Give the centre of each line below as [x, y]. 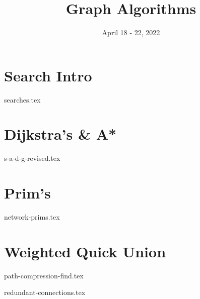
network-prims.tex [32, 217]
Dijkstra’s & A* [60, 134]
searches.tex [22, 99]
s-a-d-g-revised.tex [32, 158]
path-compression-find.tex [44, 275]
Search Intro [48, 75]
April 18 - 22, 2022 [131, 32]
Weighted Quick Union [85, 251]
